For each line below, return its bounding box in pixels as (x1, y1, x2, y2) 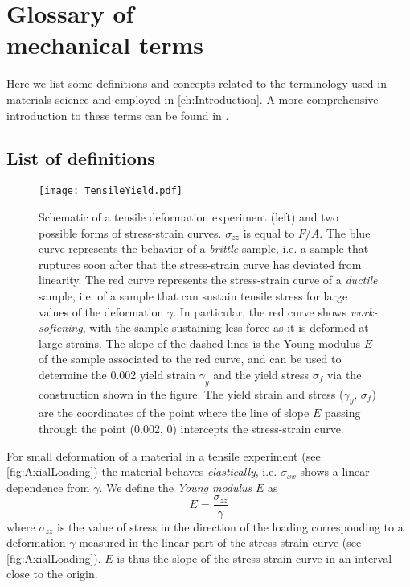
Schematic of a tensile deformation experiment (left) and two (39, 208, 339, 225)
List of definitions (6, 146, 155, 171)
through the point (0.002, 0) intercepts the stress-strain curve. (39, 420, 344, 437)
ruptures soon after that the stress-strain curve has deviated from (39, 255, 362, 272)
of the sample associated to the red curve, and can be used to (39, 350, 342, 367)
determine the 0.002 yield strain (39, 366, 195, 382)
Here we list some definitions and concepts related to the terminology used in (6, 75, 387, 92)
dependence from (6, 478, 90, 495)
